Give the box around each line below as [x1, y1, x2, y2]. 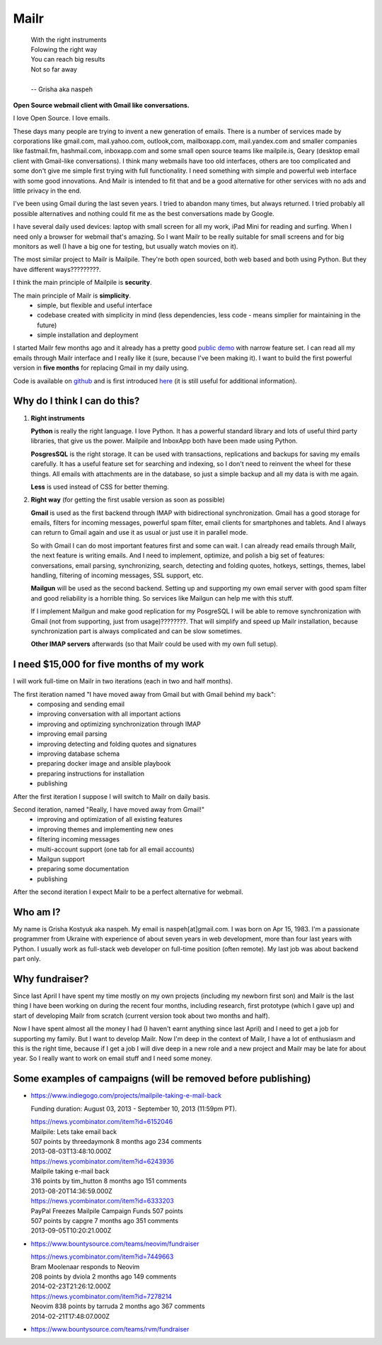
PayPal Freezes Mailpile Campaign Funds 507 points [30, 1206, 183, 1215]
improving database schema [37, 749, 120, 758]
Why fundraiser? [13, 972, 89, 984]
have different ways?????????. [13, 265, 101, 273]
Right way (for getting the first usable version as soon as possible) [30, 496, 226, 504]
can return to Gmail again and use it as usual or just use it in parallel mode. [30, 528, 248, 537]
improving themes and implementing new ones [37, 825, 173, 834]
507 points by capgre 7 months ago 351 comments [30, 1217, 179, 1225]
